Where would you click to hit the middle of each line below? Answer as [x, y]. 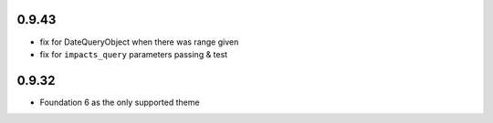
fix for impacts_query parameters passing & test [134, 54]
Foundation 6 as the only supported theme [120, 102]
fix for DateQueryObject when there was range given [139, 42]
